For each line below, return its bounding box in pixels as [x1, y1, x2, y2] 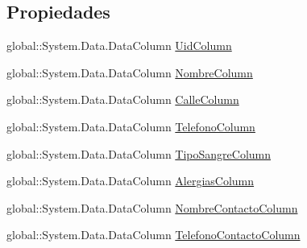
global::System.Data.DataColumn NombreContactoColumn [6, 199, 298, 216]
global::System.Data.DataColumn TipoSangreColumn [6, 145, 272, 162]
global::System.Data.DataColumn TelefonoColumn [6, 118, 255, 134]
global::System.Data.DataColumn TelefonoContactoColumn [6, 226, 301, 243]
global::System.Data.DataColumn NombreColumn [6, 64, 253, 81]
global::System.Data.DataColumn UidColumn [6, 37, 232, 54]
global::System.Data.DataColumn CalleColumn [6, 91, 239, 108]
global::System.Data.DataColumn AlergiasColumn [6, 172, 255, 189]
